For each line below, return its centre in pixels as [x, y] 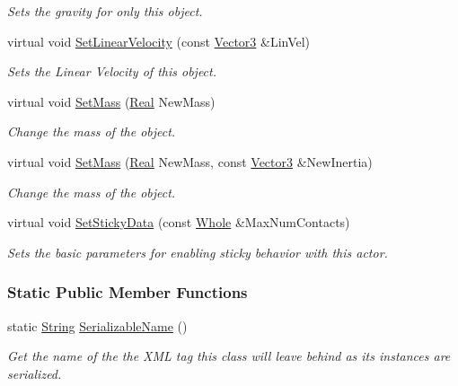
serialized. [35, 373]
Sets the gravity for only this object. [105, 11]
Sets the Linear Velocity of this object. [112, 71]
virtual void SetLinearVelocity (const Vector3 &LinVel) [159, 41]
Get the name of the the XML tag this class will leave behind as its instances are [229, 356]
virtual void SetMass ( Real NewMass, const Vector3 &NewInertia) [190, 161]
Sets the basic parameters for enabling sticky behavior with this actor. [198, 252]
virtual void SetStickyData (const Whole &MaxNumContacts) [179, 222]
